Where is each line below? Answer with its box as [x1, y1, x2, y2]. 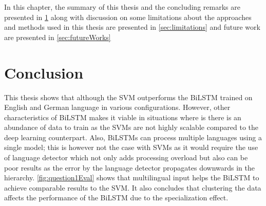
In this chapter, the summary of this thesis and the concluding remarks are [4, 2, 240, 12]
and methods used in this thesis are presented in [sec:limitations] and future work [4, 22, 260, 32]
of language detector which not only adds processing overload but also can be [4, 152, 248, 163]
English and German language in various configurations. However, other [4, 102, 231, 113]
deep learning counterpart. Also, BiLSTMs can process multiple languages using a [4, 132, 262, 142]
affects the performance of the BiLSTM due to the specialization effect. [4, 192, 229, 203]
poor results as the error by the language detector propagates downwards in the [4, 162, 255, 173]
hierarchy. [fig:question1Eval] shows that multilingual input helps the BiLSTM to [4, 172, 259, 183]
